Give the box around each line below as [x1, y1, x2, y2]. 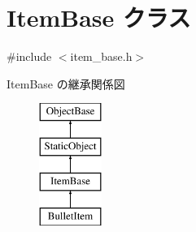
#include [7, 48, 52, 65]
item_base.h [70, 48, 133, 65]
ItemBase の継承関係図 [7, 75, 125, 92]
